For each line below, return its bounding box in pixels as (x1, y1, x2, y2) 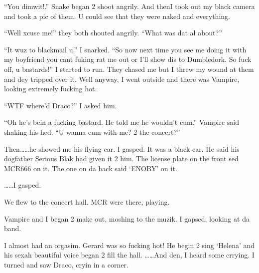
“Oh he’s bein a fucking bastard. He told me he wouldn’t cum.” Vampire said (4, 117, 240, 127)
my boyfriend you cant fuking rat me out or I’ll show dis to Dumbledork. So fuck (4, 54, 252, 64)
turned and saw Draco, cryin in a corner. (4, 259, 129, 270)
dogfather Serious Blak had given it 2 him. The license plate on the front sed (4, 153, 239, 164)
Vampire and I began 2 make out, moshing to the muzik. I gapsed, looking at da (4, 213, 250, 224)
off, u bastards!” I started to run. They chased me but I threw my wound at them (4, 63, 254, 74)
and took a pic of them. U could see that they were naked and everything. (4, 10, 230, 21)
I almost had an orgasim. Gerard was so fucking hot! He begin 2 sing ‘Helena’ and (4, 240, 255, 250)
